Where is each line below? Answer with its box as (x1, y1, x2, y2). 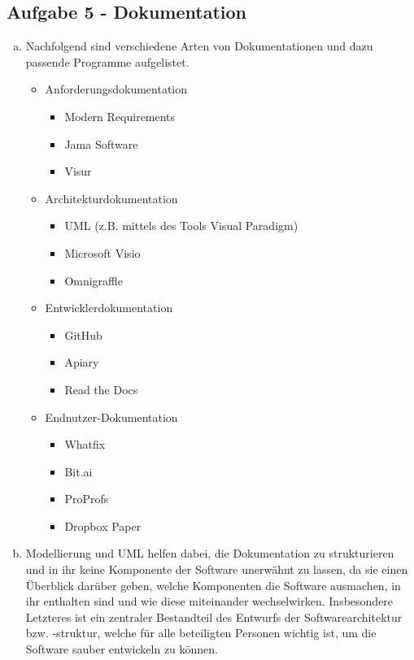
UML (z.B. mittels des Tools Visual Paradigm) (64, 217, 299, 234)
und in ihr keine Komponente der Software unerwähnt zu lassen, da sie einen (25, 561, 408, 578)
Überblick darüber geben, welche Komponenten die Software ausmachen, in (25, 576, 401, 593)
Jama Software (64, 135, 138, 152)
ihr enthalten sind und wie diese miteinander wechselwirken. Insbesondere (25, 593, 394, 610)
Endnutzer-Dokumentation (45, 408, 178, 425)
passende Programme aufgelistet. (25, 53, 190, 70)
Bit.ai (64, 462, 93, 480)
